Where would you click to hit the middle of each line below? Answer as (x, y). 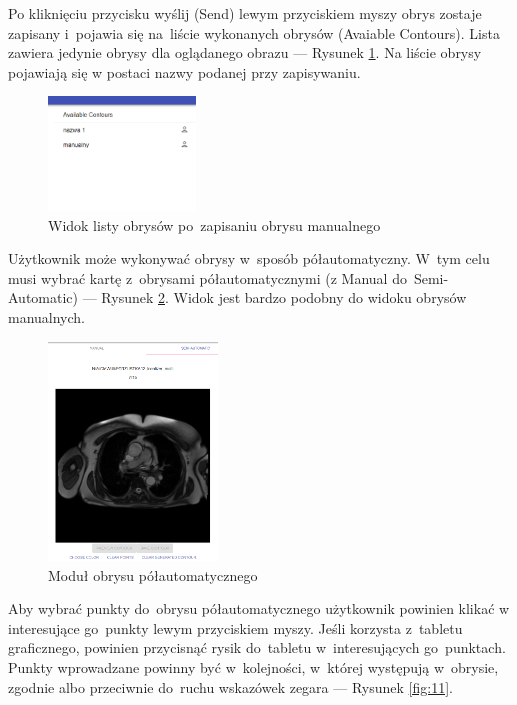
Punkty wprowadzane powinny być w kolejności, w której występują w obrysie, (253, 666)
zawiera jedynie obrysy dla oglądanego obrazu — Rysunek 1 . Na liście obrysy (245, 52)
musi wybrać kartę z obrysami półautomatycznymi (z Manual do (207, 277)
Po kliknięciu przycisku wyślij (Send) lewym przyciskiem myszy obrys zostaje (245, 13)
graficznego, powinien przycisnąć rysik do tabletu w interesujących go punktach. (257, 647)
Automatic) (43, 297)
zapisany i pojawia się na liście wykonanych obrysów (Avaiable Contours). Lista (254, 32)
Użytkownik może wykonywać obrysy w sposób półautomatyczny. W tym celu (249, 258)
